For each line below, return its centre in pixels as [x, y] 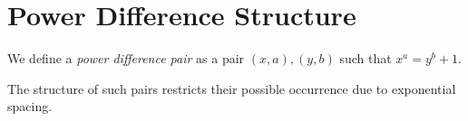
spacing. [30, 106]
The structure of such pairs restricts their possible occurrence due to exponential [232, 88]
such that [366, 58]
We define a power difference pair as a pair [126, 58]
